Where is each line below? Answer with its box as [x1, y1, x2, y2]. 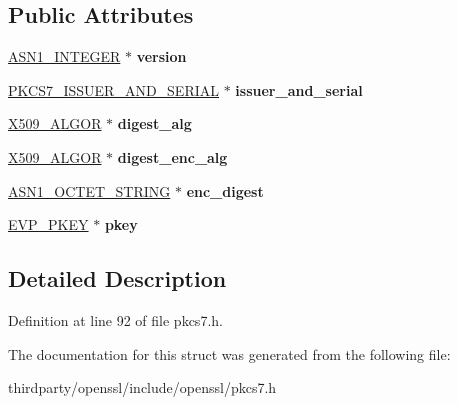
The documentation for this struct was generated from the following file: [8, 343, 451, 364]
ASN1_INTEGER [8, 46, 121, 67]
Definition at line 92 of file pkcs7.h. [8, 309, 223, 330]
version [136, 46, 187, 67]
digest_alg [117, 113, 192, 134]
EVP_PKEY [8, 214, 89, 235]
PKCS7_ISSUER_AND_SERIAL [8, 79, 220, 100]
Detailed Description [8, 263, 227, 294]
